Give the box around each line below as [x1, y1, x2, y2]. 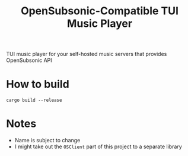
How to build [6, 77, 69, 91]
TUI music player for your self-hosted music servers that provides [6, 51, 167, 58]
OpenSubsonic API [6, 57, 52, 64]
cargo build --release [6, 97, 62, 104]
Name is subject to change [14, 137, 81, 144]
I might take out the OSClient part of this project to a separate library [14, 143, 182, 150]
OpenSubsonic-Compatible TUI [20, 4, 179, 18]
